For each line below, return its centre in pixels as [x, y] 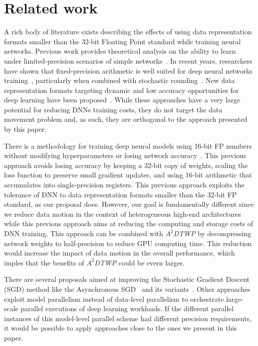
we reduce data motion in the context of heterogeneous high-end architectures [123, 214]
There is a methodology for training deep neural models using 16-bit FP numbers [128, 145]
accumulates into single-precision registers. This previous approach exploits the [124, 185]
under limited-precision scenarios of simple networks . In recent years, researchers [128, 60]
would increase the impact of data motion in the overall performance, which [120, 253]
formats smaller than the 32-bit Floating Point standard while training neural [123, 41]
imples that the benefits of [44, 262]
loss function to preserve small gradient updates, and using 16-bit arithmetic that [128, 175]
